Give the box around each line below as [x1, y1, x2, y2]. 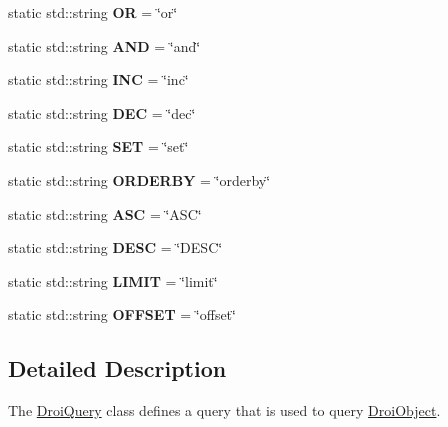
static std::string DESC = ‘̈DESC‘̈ [8, 237, 223, 258]
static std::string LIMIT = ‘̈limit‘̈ [8, 270, 218, 291]
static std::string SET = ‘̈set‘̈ [8, 136, 189, 157]
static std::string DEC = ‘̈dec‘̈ [8, 102, 196, 123]
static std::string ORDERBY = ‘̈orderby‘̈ [8, 169, 271, 190]
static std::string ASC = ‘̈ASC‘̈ [8, 203, 202, 224]
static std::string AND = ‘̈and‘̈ [8, 35, 201, 56]
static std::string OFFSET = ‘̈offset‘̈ [8, 304, 236, 325]
